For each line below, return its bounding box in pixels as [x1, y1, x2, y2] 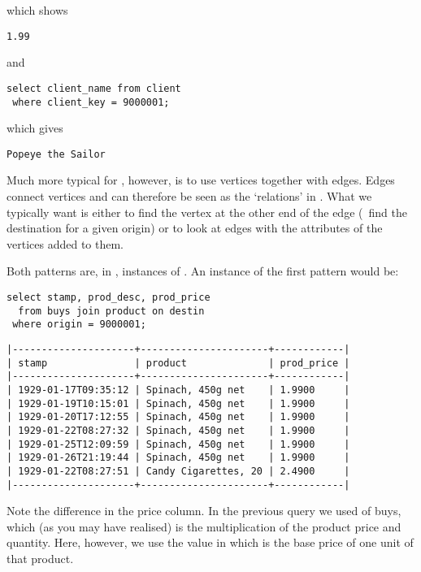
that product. [7, 549, 74, 566]
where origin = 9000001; [12, 318, 146, 331]
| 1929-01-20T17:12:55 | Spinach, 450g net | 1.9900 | [7, 411, 350, 423]
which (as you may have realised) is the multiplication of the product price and [7, 518, 401, 535]
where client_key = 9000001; [12, 96, 170, 108]
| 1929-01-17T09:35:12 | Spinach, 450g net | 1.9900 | [7, 383, 350, 396]
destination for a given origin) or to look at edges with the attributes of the [7, 219, 383, 236]
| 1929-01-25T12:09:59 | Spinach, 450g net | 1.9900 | [7, 438, 350, 450]
